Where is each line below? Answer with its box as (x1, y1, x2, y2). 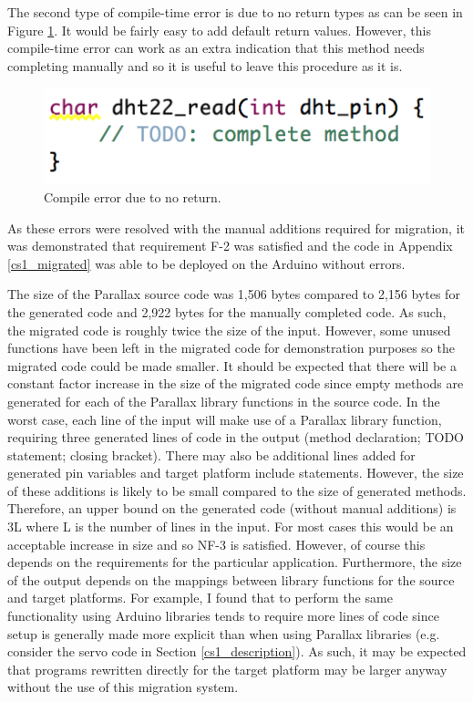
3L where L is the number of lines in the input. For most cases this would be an (7, 517, 454, 536)
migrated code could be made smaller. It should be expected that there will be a (7, 356, 457, 375)
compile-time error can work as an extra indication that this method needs (7, 38, 425, 57)
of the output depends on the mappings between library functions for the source (7, 570, 455, 589)
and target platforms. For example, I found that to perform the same (7, 588, 393, 607)
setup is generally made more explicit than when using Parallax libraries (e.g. (7, 624, 440, 643)
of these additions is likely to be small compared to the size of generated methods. (7, 480, 467, 500)
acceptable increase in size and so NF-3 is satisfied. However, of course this (7, 534, 426, 553)
